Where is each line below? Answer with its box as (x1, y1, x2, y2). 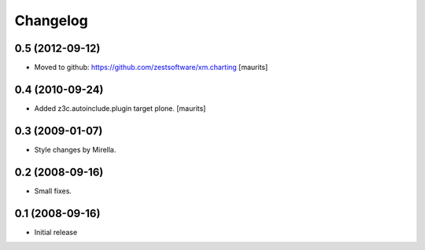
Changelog (14, 12, 88, 29)
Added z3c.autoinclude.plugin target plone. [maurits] (34, 103, 206, 113)
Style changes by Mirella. (34, 145, 116, 154)
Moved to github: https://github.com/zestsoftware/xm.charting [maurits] (34, 63, 268, 72)
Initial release (34, 227, 78, 237)
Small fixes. (34, 186, 72, 196)
